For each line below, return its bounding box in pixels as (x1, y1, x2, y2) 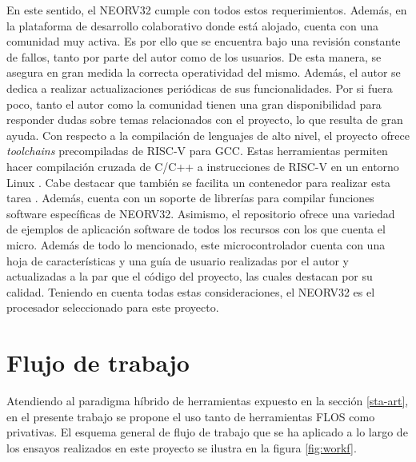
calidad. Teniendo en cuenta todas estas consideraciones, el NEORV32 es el (6, 283, 375, 300)
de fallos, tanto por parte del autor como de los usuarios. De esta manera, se (6, 48, 382, 65)
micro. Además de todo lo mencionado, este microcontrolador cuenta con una (6, 236, 386, 253)
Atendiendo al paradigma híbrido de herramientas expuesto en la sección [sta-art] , (6, 392, 409, 408)
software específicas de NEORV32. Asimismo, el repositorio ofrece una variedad (6, 205, 395, 221)
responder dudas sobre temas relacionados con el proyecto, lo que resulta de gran (6, 111, 403, 128)
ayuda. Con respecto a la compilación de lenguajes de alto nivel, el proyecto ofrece (6, 126, 410, 143)
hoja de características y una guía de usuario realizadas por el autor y (6, 252, 349, 269)
